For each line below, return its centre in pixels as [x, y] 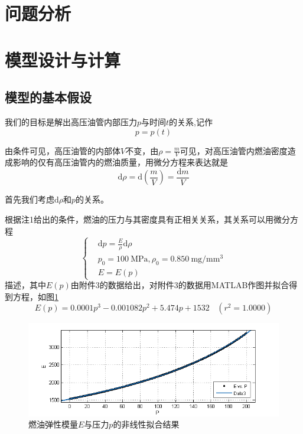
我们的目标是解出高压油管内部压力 [71, 121]
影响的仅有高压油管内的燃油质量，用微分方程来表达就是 [120, 162]
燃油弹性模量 [53, 424]
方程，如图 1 [35, 296]
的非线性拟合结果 [146, 424]
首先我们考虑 [30, 199]
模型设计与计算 [63, 59]
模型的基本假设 [48, 97]
